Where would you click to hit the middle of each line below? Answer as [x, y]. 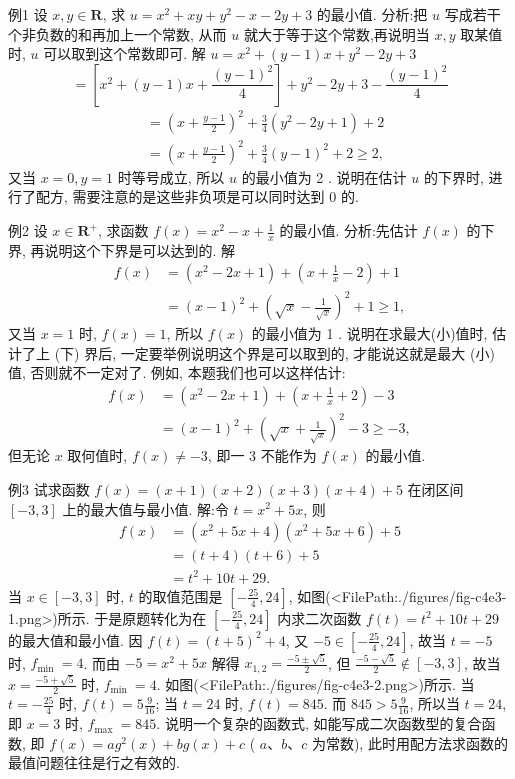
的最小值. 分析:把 [372, 14]
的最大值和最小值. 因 [75, 639]
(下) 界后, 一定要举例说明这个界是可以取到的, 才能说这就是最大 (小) [274, 352]
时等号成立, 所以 [171, 176]
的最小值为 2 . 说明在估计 [324, 176]
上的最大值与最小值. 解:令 [145, 508]
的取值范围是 [180, 595]
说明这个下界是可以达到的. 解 [140, 249]
